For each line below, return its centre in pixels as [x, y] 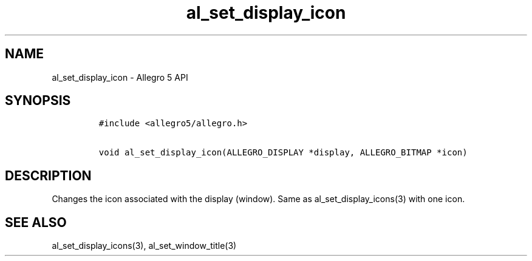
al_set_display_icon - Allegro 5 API [120, 77]
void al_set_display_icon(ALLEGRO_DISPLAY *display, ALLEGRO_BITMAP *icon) [283, 153]
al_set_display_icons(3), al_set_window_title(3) [144, 246]
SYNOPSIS [38, 101]
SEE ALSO [36, 222]
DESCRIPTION [48, 175]
